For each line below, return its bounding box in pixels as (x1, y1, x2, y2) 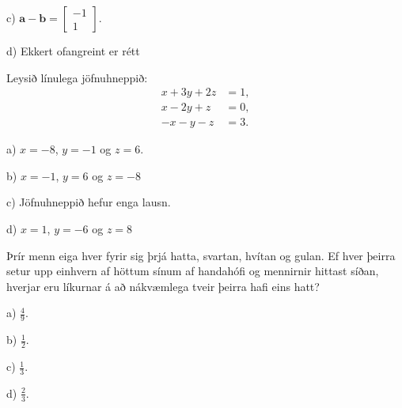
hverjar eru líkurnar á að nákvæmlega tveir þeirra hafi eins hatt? (6, 278, 320, 294)
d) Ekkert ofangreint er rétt (6, 43, 140, 59)
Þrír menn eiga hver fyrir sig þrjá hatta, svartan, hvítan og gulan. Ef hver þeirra (6, 247, 396, 263)
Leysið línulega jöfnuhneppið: (6, 69, 148, 85)
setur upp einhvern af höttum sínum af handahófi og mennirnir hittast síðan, (6, 263, 379, 279)
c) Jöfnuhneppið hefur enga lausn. (6, 194, 171, 210)
